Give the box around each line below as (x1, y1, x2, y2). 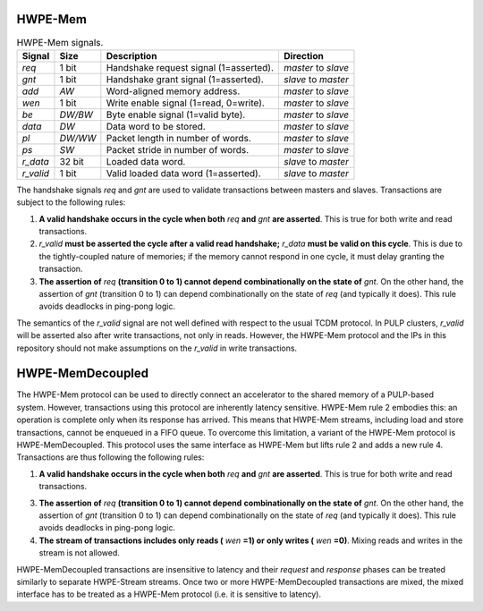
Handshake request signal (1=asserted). (106, 61, 275, 73)
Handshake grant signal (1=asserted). (106, 72, 264, 85)
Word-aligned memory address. (106, 85, 241, 98)
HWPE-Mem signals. (16, 36, 104, 48)
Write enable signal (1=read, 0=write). (106, 97, 266, 109)
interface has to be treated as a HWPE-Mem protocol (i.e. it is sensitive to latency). (16, 589, 322, 599)
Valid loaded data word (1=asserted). (106, 166, 261, 179)
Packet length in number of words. (106, 132, 252, 144)
